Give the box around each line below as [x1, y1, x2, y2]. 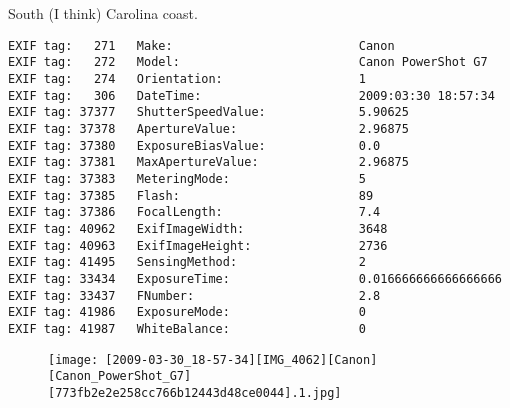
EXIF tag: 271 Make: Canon [8, 38, 395, 53]
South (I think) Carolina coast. [8, 3, 198, 24]
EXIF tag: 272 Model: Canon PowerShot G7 [8, 55, 488, 70]
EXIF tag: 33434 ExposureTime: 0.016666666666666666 [8, 271, 502, 286]
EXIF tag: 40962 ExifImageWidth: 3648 [8, 222, 388, 236]
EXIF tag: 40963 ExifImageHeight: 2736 [8, 238, 388, 253]
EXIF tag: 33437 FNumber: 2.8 [8, 288, 381, 303]
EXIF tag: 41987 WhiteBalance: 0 [8, 321, 366, 336]
